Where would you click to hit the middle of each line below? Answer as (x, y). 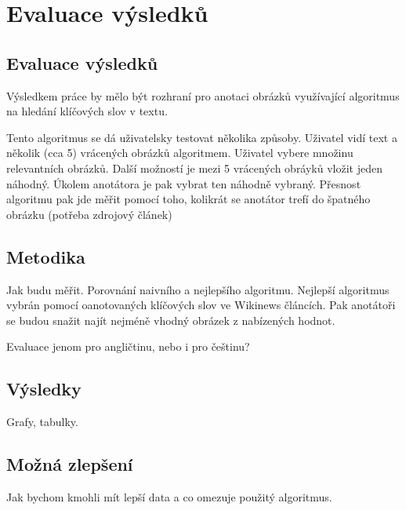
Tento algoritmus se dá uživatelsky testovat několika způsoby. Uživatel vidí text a (202, 137)
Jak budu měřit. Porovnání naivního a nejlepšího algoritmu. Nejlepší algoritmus (198, 289)
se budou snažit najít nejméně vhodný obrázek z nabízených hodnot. (171, 320)
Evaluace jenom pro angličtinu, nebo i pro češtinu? (128, 346)
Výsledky (44, 389)
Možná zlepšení (70, 464)
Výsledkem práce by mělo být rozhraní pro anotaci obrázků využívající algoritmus (203, 95)
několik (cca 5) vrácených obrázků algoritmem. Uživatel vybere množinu (180, 153)
